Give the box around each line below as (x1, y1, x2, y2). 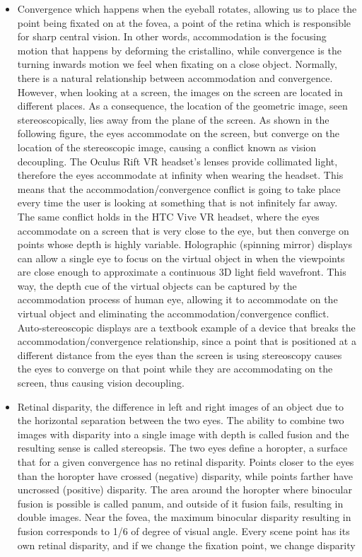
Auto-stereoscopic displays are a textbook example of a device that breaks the (17, 319, 356, 334)
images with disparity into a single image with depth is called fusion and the (17, 426, 349, 441)
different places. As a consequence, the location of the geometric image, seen (17, 98, 348, 113)
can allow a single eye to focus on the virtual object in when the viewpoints (17, 250, 345, 265)
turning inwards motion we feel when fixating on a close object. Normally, (17, 57, 337, 71)
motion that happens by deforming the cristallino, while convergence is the (17, 42, 341, 57)
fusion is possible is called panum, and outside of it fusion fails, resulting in (17, 496, 344, 510)
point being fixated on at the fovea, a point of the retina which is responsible (17, 15, 351, 30)
